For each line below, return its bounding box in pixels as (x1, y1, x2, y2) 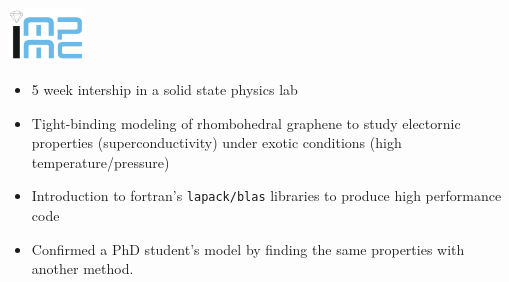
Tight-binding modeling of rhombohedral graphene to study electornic (31, 112, 461, 133)
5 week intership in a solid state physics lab (31, 78, 298, 99)
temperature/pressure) (31, 151, 170, 172)
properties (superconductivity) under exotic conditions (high (31, 132, 402, 153)
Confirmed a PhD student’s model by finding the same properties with (31, 238, 465, 259)
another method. (31, 258, 134, 279)
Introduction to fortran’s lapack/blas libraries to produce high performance (31, 185, 502, 206)
